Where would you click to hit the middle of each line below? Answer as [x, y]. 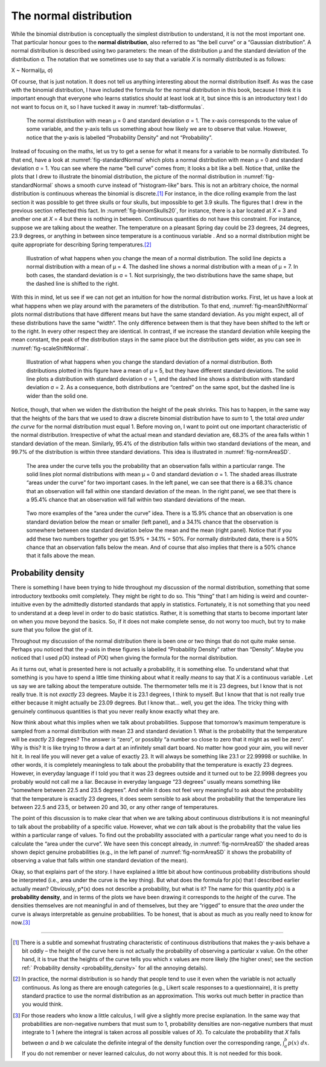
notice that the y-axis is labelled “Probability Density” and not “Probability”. [119, 137]
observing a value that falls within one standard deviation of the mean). [100, 861]
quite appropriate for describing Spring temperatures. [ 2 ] [81, 245]
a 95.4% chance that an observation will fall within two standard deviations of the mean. [136, 500]
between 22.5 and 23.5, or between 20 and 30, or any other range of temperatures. [115, 807]
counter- [298, 596]
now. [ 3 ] [21, 922]
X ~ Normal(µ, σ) [32, 70]
